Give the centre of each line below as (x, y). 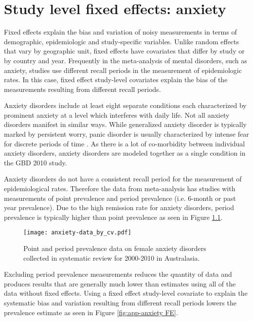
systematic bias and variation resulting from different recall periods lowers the (120, 303)
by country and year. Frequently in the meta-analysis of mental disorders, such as (126, 60)
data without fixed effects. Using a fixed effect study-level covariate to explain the (126, 293)
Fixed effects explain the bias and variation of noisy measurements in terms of (120, 32)
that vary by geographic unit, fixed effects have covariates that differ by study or (124, 51)
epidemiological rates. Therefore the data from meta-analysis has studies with (120, 188)
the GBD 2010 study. (36, 162)
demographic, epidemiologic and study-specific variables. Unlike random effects (122, 41)
